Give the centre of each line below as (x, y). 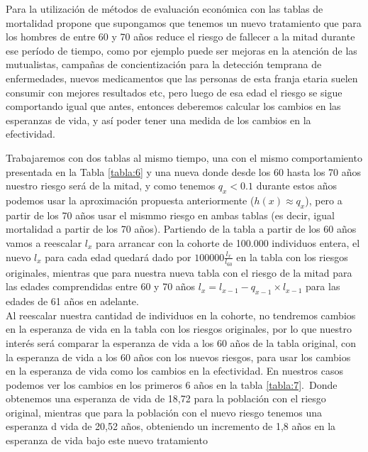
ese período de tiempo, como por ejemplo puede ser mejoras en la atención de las (182, 50)
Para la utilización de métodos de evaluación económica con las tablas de (165, 9)
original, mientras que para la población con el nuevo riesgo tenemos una (164, 412)
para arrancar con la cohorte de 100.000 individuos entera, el (228, 242)
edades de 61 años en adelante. (72, 301)
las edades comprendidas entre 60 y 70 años (101, 286)
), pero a (324, 200)
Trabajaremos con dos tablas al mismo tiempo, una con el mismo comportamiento (184, 157)
